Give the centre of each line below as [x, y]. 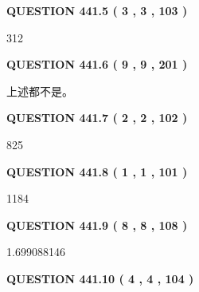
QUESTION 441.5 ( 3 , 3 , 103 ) [97, 10]
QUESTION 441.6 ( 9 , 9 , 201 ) [97, 64]
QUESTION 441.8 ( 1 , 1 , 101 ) [97, 171]
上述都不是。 [40, 91]
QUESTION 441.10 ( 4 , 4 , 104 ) [100, 278]
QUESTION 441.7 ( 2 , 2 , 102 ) [97, 118]
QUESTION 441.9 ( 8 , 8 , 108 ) [97, 225]
